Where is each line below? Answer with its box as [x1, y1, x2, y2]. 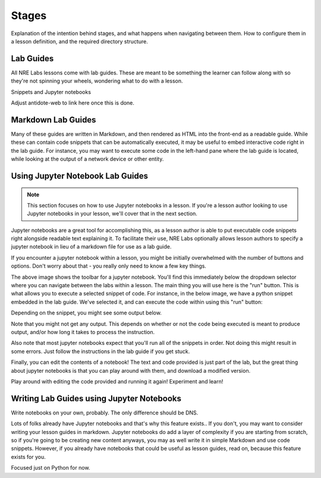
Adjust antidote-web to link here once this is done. [11, 99, 135, 106]
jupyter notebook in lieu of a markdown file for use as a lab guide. [11, 243, 172, 250]
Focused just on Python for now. [11, 464, 90, 471]
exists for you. [11, 453, 46, 460]
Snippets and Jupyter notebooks [11, 88, 92, 95]
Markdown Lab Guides [11, 115, 96, 125]
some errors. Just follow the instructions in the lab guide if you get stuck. [11, 348, 190, 355]
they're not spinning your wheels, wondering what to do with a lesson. [11, 77, 183, 84]
